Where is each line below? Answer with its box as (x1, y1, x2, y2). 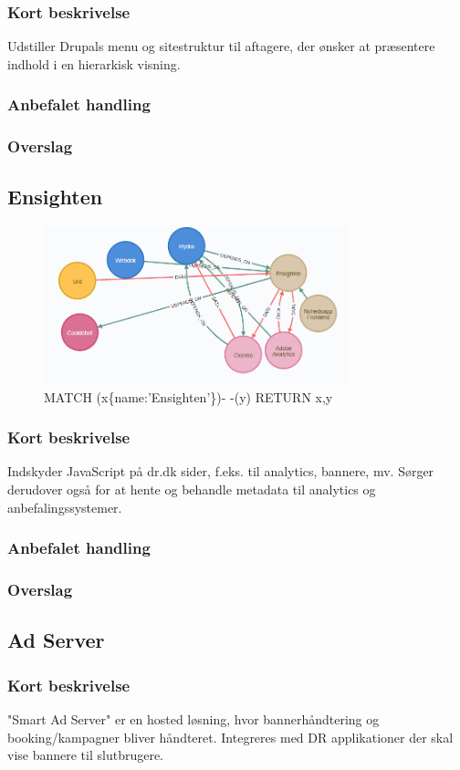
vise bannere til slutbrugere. (7, 745, 164, 765)
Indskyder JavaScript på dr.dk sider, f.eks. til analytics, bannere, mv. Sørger (7, 462, 434, 481)
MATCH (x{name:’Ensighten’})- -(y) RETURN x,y (44, 387, 333, 406)
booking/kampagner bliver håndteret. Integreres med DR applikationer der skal (7, 727, 454, 746)
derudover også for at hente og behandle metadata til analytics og (7, 480, 376, 499)
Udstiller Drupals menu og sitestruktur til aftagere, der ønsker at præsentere (7, 36, 435, 56)
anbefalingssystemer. (7, 497, 122, 516)
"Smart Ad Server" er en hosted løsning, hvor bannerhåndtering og (7, 709, 380, 728)
